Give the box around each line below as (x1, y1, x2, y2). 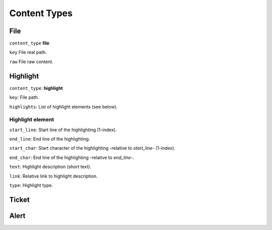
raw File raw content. (9, 59, 54, 65)
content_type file (9, 40, 50, 46)
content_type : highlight (9, 85, 63, 91)
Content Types (9, 8, 73, 19)
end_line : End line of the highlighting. (9, 136, 90, 142)
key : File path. (9, 94, 39, 100)
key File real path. (9, 49, 47, 55)
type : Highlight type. (9, 182, 53, 189)
